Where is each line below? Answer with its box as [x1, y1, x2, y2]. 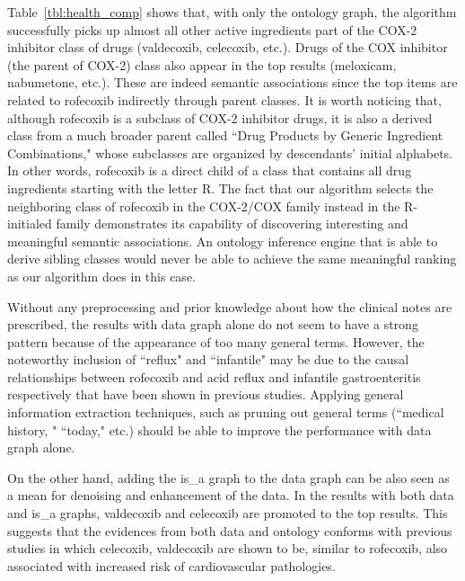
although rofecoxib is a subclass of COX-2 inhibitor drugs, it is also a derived [7, 108, 433, 127]
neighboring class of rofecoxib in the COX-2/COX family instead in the [7, 196, 400, 215]
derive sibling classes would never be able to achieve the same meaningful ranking [7, 249, 457, 268]
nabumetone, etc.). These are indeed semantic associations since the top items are [7, 73, 458, 92]
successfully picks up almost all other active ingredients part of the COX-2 [7, 20, 417, 39]
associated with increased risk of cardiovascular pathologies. [7, 556, 336, 575]
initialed [7, 214, 52, 233]
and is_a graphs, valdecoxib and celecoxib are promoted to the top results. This [7, 504, 448, 523]
